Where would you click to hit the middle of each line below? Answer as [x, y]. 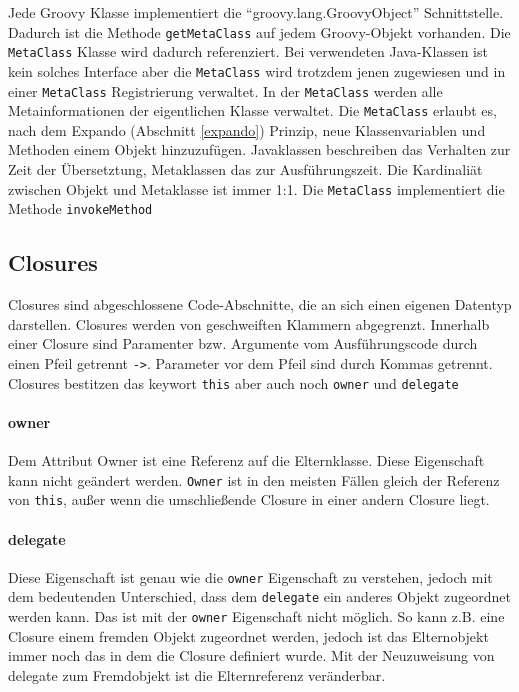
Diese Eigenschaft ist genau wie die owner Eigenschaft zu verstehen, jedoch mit [250, 576]
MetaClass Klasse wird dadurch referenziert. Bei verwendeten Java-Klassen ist [248, 51]
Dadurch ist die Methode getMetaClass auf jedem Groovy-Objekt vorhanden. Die [259, 31]
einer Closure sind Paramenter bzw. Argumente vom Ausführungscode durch [243, 343]
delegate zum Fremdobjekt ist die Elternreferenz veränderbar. [197, 674]
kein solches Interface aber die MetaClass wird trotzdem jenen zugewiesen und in [257, 70]
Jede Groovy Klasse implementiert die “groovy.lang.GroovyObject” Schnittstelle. [256, 12]
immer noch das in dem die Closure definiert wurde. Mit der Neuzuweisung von [251, 655]
